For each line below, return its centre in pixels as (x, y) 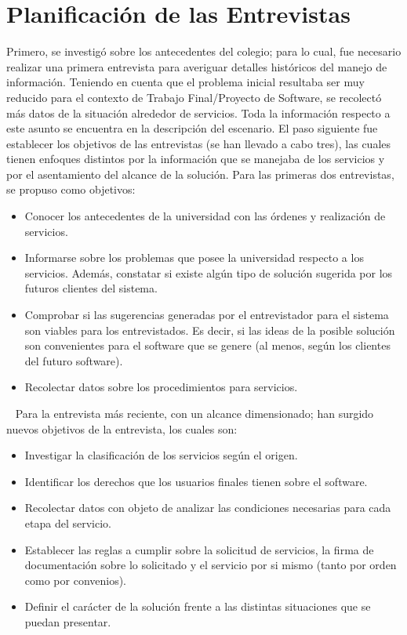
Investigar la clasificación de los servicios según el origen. (161, 455)
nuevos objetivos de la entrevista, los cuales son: (122, 428)
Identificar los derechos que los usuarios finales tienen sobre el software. (196, 481)
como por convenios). (76, 580)
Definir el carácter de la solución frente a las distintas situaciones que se (198, 606)
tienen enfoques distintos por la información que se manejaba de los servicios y (196, 159)
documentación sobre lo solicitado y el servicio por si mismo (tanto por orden (211, 565)
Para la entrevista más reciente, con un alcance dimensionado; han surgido (194, 413)
